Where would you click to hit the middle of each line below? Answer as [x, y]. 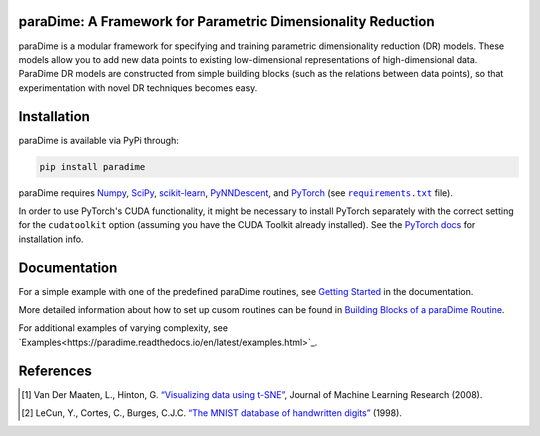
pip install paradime [92, 166]
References [55, 370]
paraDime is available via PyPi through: [98, 140]
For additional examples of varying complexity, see [123, 328]
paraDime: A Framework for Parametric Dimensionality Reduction [226, 21]
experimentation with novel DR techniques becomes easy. [138, 87]
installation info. [51, 239]
